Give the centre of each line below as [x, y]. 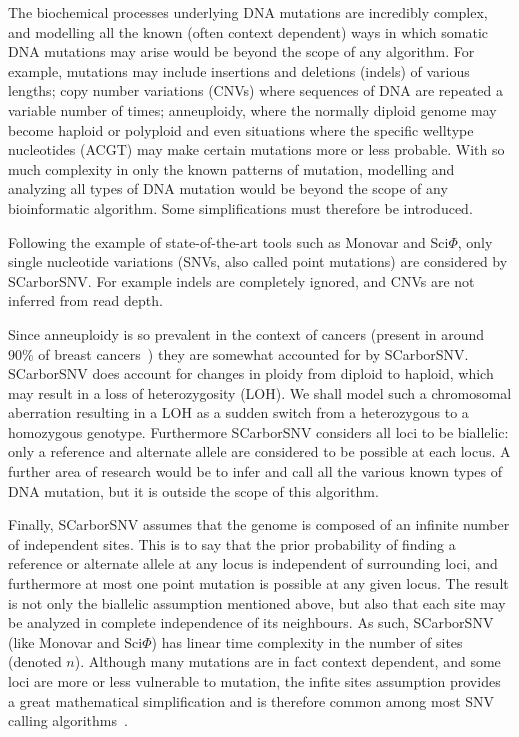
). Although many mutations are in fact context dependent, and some [287, 661]
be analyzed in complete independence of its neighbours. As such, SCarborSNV [251, 622]
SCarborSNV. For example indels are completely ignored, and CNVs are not [241, 280]
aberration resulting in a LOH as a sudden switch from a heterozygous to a [238, 412]
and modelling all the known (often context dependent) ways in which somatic [248, 31]
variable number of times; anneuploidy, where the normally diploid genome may [252, 109]
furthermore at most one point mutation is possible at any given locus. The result [258, 583]
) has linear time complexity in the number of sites [307, 641]
